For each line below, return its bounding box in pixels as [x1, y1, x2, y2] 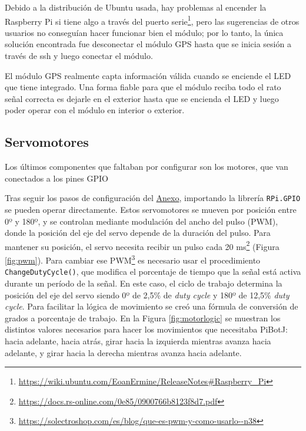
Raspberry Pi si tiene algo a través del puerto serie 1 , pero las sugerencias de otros [5, 13, 300, 27]
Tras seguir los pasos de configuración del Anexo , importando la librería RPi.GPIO [5, 192, 301, 204]
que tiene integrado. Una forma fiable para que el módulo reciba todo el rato [5, 81, 281, 93]
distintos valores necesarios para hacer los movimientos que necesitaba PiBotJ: [5, 323, 288, 335]
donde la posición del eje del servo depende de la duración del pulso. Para [5, 226, 271, 239]
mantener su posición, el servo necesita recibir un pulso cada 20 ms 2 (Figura [5, 238, 280, 252]
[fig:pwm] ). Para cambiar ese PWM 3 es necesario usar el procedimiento [5, 252, 261, 266]
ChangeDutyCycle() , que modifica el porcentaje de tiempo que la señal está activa [5, 265, 301, 278]
